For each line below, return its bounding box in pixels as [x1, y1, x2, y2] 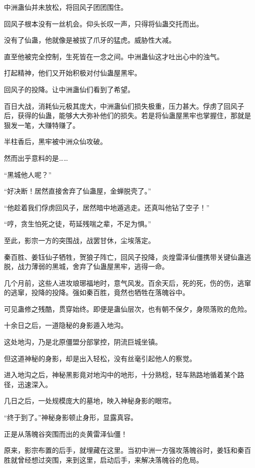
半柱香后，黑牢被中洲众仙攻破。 [4, 136, 107, 147]
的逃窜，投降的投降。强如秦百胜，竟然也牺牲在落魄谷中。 [4, 287, 189, 297]
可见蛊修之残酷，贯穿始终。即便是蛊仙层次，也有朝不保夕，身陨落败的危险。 [4, 303, 251, 314]
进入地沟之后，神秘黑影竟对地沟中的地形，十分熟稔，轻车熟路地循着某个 [4, 369, 237, 380]
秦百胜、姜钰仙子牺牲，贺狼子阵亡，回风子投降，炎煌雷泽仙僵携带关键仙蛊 [4, 251, 244, 262]
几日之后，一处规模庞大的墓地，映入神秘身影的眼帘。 [4, 395, 176, 406]
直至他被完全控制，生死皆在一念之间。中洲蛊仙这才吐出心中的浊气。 [4, 51, 224, 61]
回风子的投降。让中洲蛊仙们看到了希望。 [4, 84, 134, 94]
